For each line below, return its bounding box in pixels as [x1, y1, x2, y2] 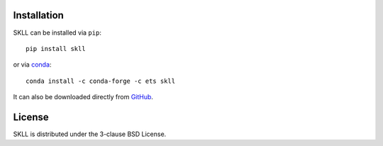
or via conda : [13, 60, 52, 69]
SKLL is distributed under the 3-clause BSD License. [13, 130, 167, 138]
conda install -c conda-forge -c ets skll [26, 77, 176, 85]
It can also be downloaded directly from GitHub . [13, 93, 154, 101]
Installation [13, 9, 64, 21]
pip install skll [26, 45, 86, 52]
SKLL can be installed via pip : [13, 28, 102, 37]
